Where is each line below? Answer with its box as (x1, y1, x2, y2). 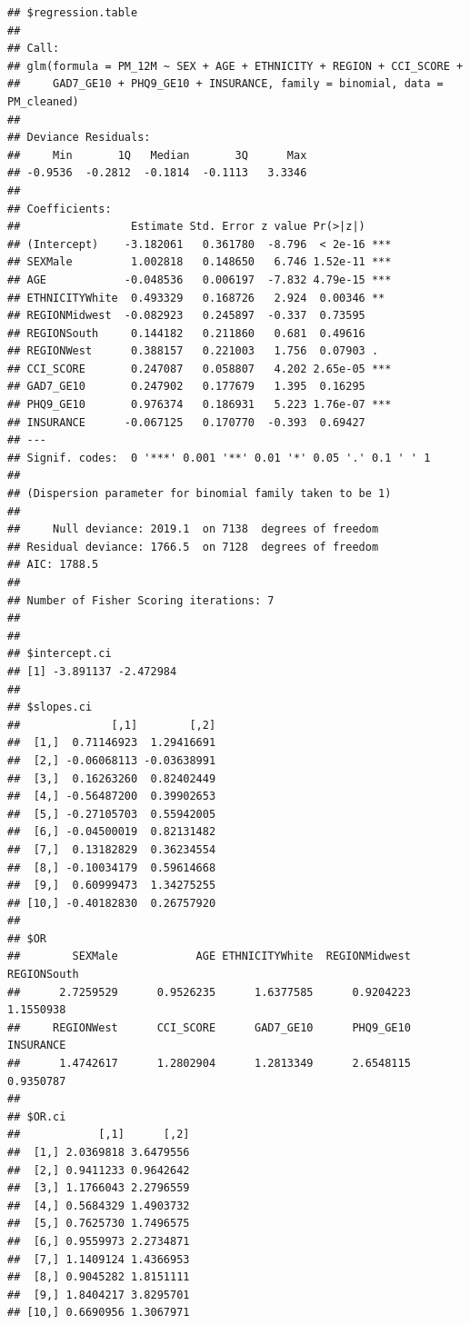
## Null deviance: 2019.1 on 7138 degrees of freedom (7, 523, 379, 536)
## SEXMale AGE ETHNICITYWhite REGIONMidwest (7, 950, 411, 963)
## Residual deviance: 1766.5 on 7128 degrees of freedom (7, 540, 379, 553)
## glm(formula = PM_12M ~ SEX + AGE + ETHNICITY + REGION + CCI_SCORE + (7, 59, 464, 73)
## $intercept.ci (7, 647, 112, 661)
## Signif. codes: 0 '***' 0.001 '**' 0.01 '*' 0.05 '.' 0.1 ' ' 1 (7, 451, 431, 464)
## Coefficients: (7, 202, 112, 215)
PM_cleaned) (7, 95, 79, 108)
